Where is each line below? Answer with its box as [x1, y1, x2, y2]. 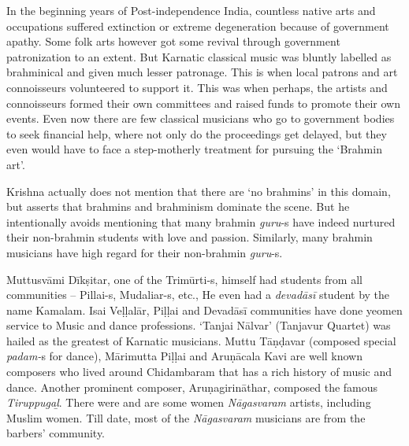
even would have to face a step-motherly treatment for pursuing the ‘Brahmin [6, 141, 382, 157]
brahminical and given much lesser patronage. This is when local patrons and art [6, 64, 398, 80]
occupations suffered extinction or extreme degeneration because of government [6, 17, 389, 34]
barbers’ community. [6, 425, 106, 441]
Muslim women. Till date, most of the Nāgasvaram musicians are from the [6, 409, 366, 426]
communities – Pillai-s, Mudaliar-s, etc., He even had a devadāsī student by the [6, 286, 390, 303]
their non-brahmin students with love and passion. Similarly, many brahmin [6, 229, 373, 245]
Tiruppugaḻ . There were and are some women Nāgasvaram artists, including [6, 394, 371, 411]
